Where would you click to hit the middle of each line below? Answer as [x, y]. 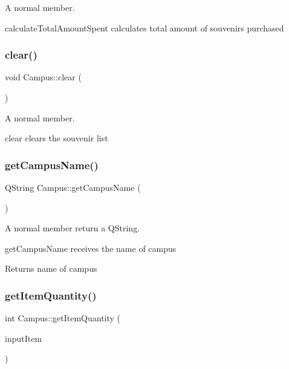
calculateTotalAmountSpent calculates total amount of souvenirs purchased [144, 27]
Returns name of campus [51, 268]
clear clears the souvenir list [57, 138]
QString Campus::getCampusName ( [73, 187]
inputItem [24, 338]
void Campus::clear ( [43, 77]
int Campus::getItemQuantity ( [63, 318]
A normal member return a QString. [73, 228]
